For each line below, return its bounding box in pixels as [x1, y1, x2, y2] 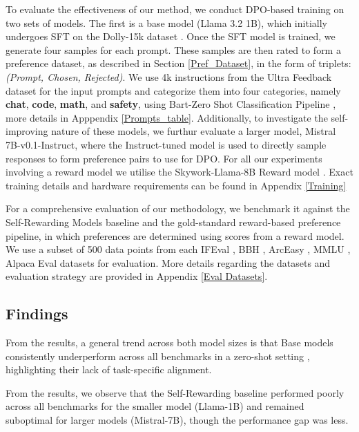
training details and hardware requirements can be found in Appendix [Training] [6, 178, 347, 192]
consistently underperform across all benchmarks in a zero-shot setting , [6, 348, 310, 363]
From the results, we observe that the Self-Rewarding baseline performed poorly [6, 385, 345, 400]
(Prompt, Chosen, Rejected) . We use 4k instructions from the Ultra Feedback [6, 69, 332, 84]
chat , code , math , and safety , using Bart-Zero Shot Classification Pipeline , [6, 97, 336, 111]
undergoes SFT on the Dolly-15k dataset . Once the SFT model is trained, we [6, 29, 336, 44]
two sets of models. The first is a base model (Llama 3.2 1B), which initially [6, 15, 327, 30]
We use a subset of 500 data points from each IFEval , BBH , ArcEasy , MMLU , [6, 242, 351, 256]
